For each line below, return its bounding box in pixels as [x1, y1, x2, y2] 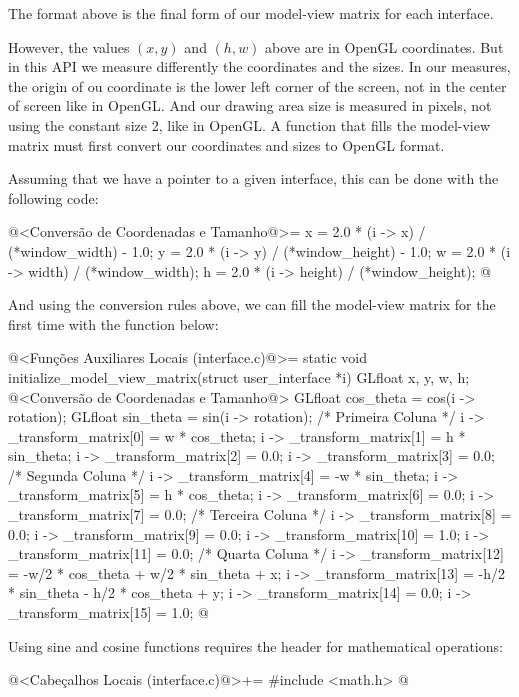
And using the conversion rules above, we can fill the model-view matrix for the [8, 294, 496, 315]
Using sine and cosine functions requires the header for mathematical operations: [8, 635, 503, 656]
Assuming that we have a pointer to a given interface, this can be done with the [8, 168, 499, 189]
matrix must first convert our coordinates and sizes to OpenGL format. [8, 134, 445, 155]
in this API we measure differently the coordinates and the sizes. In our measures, [8, 56, 511, 77]
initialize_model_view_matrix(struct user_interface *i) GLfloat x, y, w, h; [8, 366, 470, 387]
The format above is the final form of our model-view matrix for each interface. [8, 3, 494, 23]
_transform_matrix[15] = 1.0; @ [8, 602, 209, 623]
